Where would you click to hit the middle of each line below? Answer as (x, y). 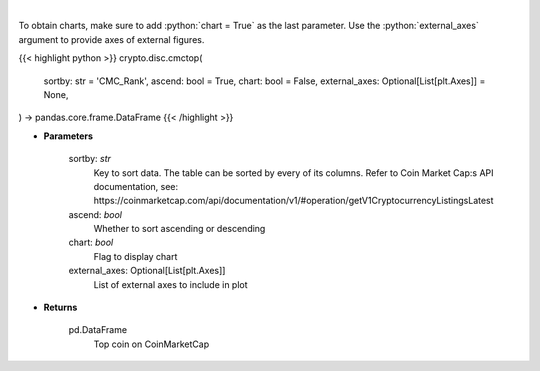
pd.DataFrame (98, 330)
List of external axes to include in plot (171, 284)
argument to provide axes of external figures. (111, 39)
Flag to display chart (135, 256)
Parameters (68, 136)
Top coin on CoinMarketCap (151, 344)
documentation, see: (136, 186)
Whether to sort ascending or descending (179, 229)
